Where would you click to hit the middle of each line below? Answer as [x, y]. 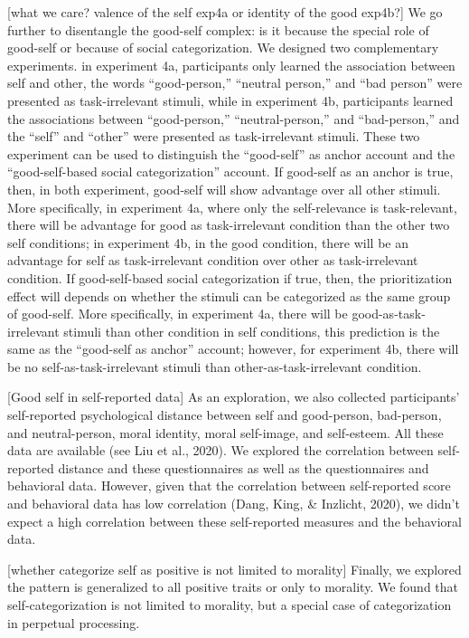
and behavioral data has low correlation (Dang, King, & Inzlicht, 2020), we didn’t [234, 504]
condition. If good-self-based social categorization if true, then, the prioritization [230, 277]
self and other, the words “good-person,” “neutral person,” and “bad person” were [235, 83]
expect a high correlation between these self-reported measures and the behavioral [234, 521]
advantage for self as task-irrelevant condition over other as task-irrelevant [213, 260]
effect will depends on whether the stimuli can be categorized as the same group [229, 295]
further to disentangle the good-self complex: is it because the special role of [218, 29]
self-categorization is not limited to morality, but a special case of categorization [230, 605]
